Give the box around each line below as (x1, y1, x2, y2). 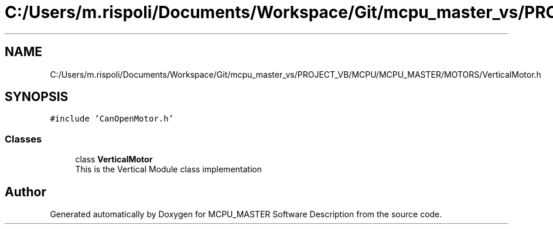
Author (5, 184, 46, 199)
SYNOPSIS (5, 89, 69, 105)
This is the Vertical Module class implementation (75, 164, 262, 175)
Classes (5, 133, 42, 145)
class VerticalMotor (75, 154, 153, 165)
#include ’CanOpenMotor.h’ (50, 114, 174, 124)
